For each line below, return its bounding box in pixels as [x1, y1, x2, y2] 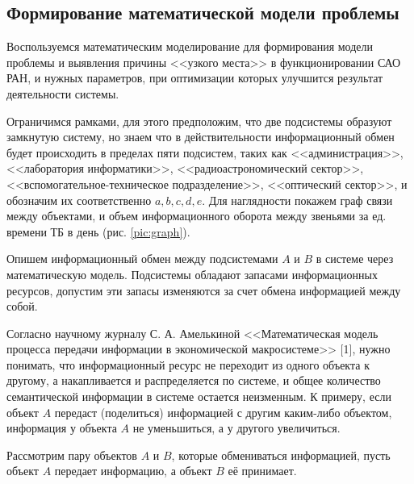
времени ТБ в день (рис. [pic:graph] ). [6, 223, 190, 240]
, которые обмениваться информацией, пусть [171, 446, 391, 463]
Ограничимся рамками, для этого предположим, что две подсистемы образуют [6, 112, 392, 129]
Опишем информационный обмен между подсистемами [6, 250, 278, 267]
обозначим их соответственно [6, 191, 152, 208]
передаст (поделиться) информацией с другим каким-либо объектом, [54, 403, 392, 420]
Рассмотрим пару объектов [6, 446, 137, 463]
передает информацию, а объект [54, 462, 212, 479]
